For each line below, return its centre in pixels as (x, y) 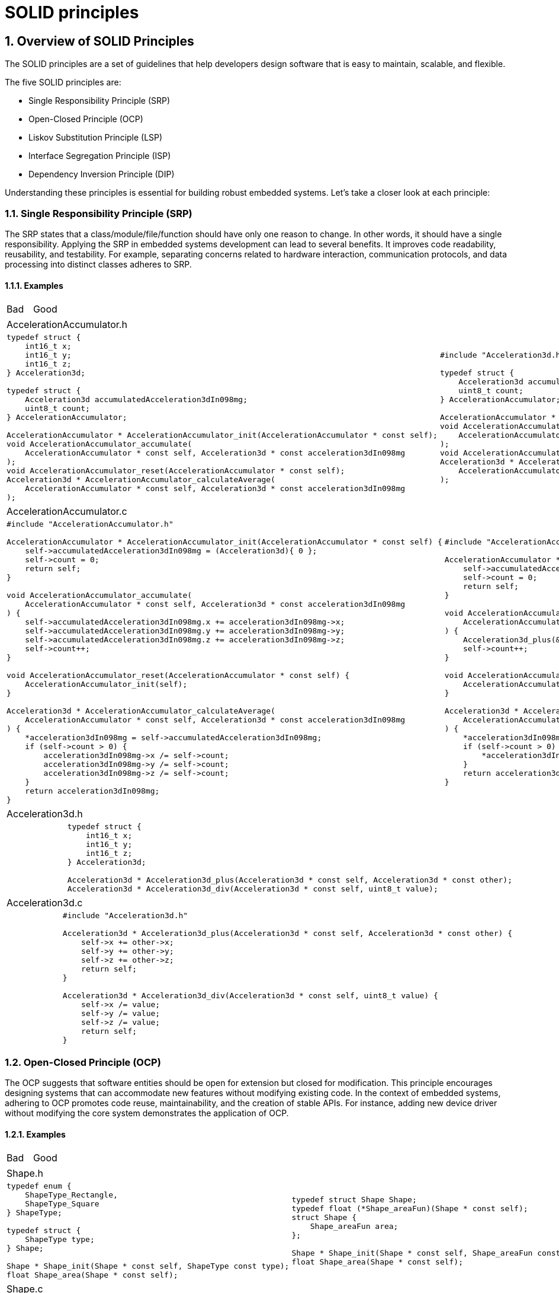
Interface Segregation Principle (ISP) (100, 156)
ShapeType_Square (62, 1204)
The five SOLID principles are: (63, 82)
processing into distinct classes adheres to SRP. (98, 264)
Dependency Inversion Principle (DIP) (102, 174)
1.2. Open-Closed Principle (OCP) (83, 1062)
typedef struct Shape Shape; (354, 1199)
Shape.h (25, 1173)
